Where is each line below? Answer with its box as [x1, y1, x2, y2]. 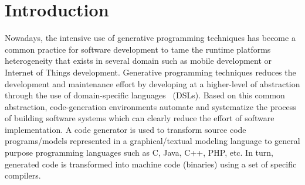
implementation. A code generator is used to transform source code [5, 123, 246, 135]
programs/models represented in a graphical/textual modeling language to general [5, 135, 300, 147]
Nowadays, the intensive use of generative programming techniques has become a [5, 32, 296, 44]
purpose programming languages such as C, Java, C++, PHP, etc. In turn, [5, 146, 274, 159]
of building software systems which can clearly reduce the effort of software [5, 112, 274, 124]
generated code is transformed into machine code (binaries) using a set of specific [5, 157, 297, 170]
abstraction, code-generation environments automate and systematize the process [5, 100, 296, 112]
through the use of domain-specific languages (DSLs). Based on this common [5, 89, 285, 101]
